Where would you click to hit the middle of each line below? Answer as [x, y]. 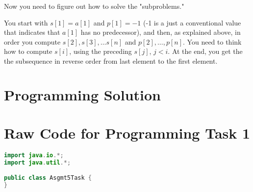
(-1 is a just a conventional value [192, 22]
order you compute [32, 41]
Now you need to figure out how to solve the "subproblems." [94, 6]
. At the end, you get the [205, 51]
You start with [26, 22]
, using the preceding [101, 51]
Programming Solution [82, 94]
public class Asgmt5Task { [48, 178]
